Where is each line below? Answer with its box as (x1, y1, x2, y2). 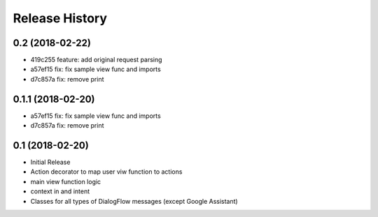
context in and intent (30, 187, 90, 195)
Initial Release (30, 158, 71, 167)
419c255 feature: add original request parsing (30, 56, 162, 64)
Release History (13, 10, 108, 26)
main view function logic (30, 177, 101, 186)
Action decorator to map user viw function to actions (30, 167, 183, 176)
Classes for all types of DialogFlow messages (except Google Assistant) (30, 197, 238, 205)
